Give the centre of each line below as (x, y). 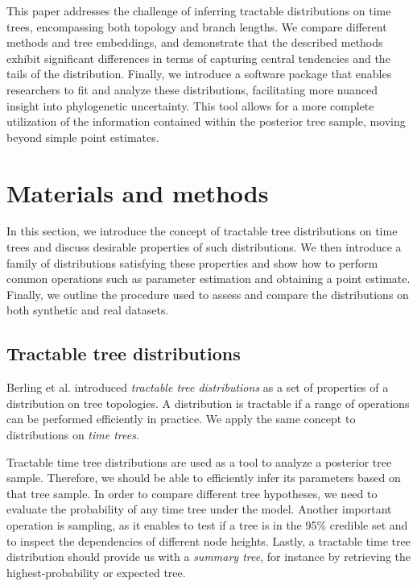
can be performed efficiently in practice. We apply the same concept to (181, 419)
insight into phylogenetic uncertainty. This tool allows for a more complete (190, 105)
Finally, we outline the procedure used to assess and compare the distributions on (208, 294)
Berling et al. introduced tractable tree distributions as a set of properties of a (198, 387)
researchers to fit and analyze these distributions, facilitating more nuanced (192, 89)
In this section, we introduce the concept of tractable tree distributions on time (202, 231)
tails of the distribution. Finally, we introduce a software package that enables (199, 74)
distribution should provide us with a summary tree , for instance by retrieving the (209, 557)
